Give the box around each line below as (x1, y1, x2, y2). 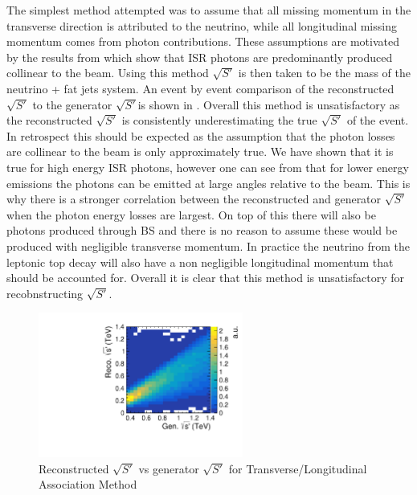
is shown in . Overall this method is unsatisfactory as (137, 96, 400, 112)
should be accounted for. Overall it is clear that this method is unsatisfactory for (6, 269, 404, 286)
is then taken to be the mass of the (238, 64, 411, 81)
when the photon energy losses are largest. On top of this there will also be (6, 206, 376, 223)
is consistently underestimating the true (121, 112, 317, 129)
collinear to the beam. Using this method (6, 64, 209, 81)
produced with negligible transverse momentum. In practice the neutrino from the (6, 237, 411, 254)
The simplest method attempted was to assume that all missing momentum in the (6, 2, 411, 18)
